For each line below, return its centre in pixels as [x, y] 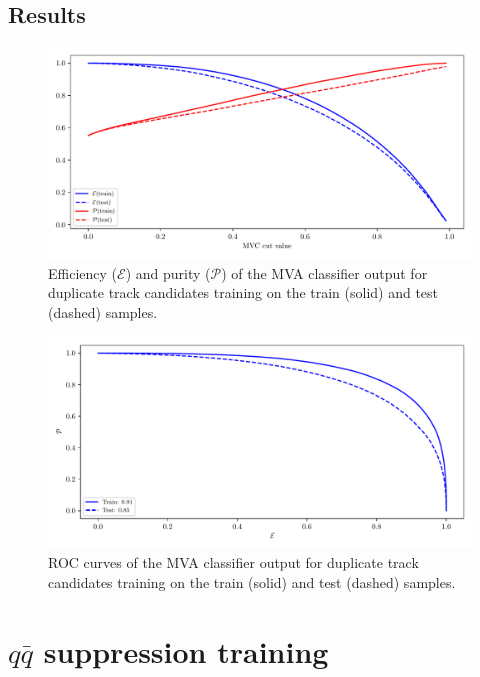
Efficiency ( [83, 272]
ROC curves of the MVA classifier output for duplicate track [233, 562]
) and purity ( [168, 272]
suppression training [186, 650]
